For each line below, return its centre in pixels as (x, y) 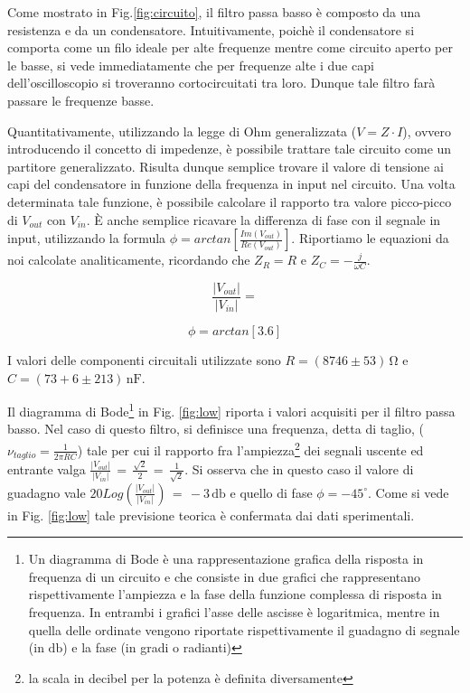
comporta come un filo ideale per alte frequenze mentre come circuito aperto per (230, 47)
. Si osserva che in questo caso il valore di (299, 468)
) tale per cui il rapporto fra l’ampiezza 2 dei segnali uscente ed (250, 449)
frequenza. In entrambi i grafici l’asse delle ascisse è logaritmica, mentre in (234, 611)
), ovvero (427, 131)
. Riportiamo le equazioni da (370, 238)
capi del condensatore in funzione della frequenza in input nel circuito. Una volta (231, 184)
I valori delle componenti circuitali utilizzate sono (144, 360)
